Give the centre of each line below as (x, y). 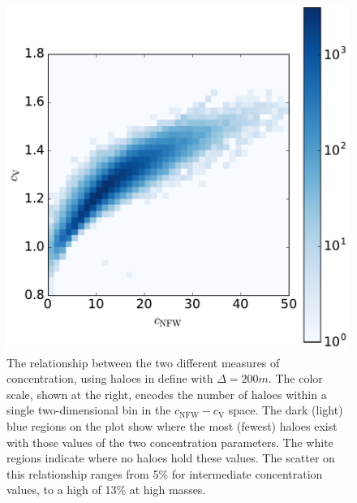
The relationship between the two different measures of (143, 362)
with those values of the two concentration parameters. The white (170, 442)
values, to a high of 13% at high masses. (106, 490)
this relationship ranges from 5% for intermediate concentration (165, 473)
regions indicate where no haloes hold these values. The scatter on (171, 458)
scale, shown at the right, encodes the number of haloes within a (167, 394)
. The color (295, 378)
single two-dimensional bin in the (89, 410)
